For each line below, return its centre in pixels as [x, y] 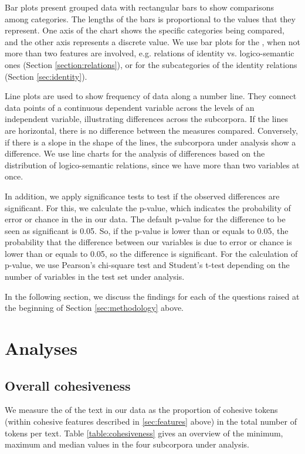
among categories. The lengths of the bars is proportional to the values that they [150, 18]
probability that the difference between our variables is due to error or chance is [148, 242]
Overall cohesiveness [68, 385]
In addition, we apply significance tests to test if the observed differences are [142, 196]
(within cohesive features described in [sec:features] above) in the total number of [151, 421]
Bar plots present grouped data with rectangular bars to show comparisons [140, 7]
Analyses [41, 348]
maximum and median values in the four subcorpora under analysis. [127, 444]
